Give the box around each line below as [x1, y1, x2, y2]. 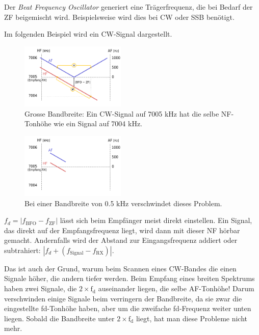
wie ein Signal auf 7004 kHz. [54, 118, 143, 129]
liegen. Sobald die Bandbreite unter [4, 313, 115, 323]
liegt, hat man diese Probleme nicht [136, 313, 248, 323]
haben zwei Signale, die [4, 283, 77, 294]
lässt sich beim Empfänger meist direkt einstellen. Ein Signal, [60, 215, 252, 226]
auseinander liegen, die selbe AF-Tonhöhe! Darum [98, 283, 254, 294]
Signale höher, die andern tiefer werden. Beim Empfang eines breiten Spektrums [4, 273, 255, 284]
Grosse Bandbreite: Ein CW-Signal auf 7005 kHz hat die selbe [24, 108, 219, 119]
